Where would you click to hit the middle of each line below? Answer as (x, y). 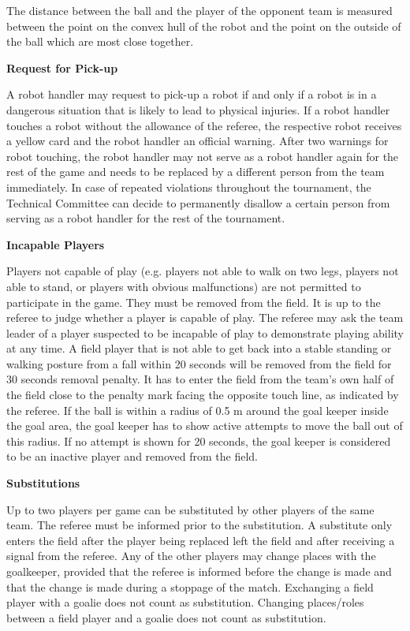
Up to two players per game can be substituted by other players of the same (190, 509)
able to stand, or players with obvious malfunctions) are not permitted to (184, 286)
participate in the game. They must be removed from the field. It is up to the (194, 302)
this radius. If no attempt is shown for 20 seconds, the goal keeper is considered (199, 441)
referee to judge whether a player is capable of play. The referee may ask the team (205, 317)
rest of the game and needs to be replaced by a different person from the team (196, 172)
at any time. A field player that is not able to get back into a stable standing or (199, 348)
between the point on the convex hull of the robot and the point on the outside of (204, 26)
